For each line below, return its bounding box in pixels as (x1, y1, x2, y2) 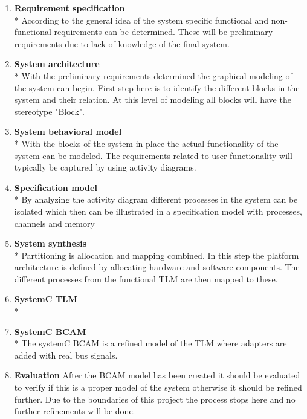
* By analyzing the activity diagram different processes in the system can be (14, 193, 298, 206)
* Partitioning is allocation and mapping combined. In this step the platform (14, 248, 299, 261)
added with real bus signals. (14, 348, 118, 361)
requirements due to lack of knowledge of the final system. (14, 37, 230, 50)
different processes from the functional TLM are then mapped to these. (14, 272, 278, 285)
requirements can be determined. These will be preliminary (54, 25, 273, 38)
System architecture (14, 57, 100, 70)
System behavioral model (14, 125, 122, 138)
